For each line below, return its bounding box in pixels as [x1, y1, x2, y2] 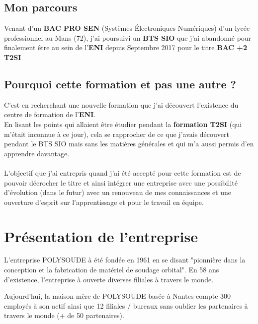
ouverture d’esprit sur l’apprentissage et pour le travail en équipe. [4, 196, 204, 207]
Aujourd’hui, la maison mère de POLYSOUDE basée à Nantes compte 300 [4, 291, 231, 301]
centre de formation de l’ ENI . [4, 109, 96, 120]
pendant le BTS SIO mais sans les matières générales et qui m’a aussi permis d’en [4, 138, 254, 149]
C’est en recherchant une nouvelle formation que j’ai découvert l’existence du [4, 99, 239, 110]
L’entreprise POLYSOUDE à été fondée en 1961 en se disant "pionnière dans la [4, 255, 246, 265]
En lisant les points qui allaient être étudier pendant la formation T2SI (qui [4, 119, 242, 129]
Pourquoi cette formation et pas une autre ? [4, 76, 237, 91]
